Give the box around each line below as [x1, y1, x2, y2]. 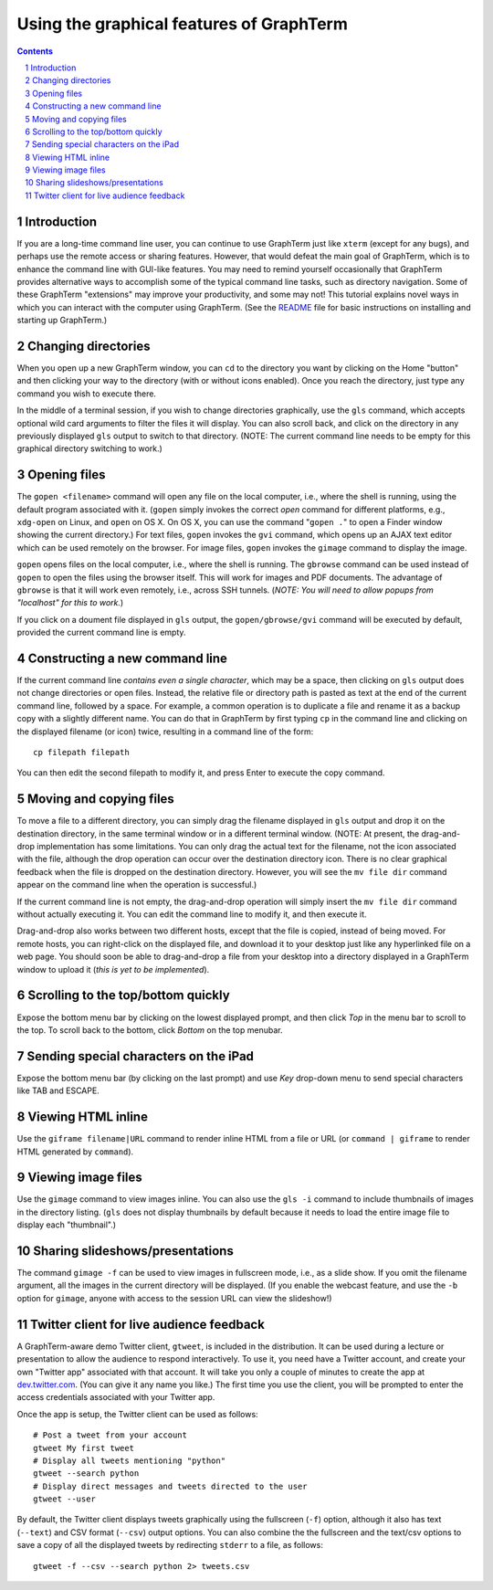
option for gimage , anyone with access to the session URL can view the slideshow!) [16, 1292, 332, 1303]
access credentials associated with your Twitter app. [16, 1392, 215, 1403]
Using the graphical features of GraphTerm [16, 14, 349, 34]
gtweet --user [33, 1494, 96, 1504]
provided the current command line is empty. [16, 627, 186, 638]
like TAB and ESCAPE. [16, 1085, 100, 1096]
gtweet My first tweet [33, 1443, 135, 1453]
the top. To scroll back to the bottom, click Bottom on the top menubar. [16, 1024, 283, 1036]
